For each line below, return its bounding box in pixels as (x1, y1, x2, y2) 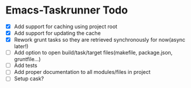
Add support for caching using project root (13, 23, 118, 30)
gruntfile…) (13, 56, 41, 63)
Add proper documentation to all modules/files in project (13, 69, 151, 76)
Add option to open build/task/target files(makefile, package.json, (13, 49, 173, 56)
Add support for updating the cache (13, 30, 101, 36)
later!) (13, 43, 29, 50)
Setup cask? (13, 75, 45, 82)
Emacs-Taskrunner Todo (5, 4, 128, 17)
